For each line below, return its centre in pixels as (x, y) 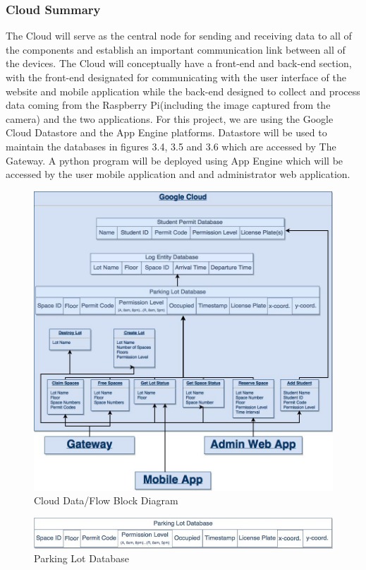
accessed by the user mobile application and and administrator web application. (178, 174)
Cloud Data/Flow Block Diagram (106, 500)
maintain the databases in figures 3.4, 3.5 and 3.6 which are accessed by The (171, 146)
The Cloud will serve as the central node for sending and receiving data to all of (179, 36)
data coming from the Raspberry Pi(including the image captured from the (168, 105)
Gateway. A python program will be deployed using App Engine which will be (175, 160)
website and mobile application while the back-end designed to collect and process (183, 91)
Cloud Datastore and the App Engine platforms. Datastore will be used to (166, 132)
